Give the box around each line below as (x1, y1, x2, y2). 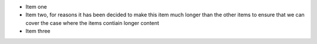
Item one (25, 3, 47, 10)
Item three (25, 28, 50, 35)
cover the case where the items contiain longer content (25, 19, 160, 26)
